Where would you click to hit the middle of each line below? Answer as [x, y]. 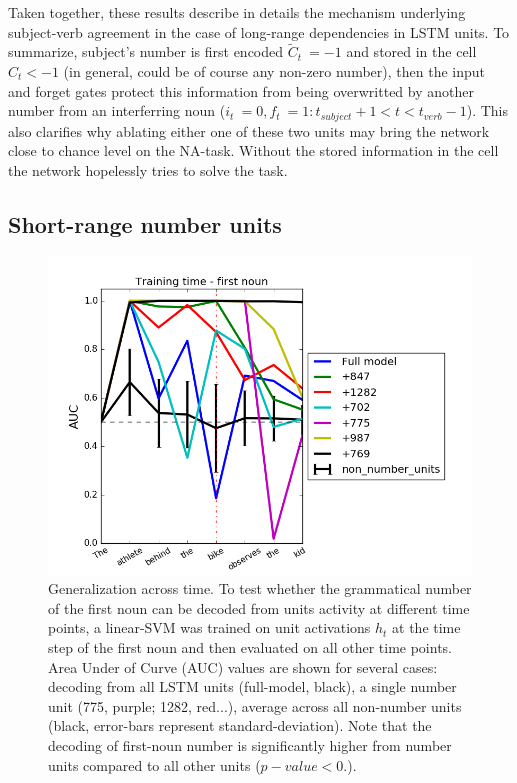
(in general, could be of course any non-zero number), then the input [274, 71]
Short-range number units [145, 223]
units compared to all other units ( [154, 764]
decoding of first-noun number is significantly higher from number [250, 744]
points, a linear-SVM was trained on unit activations [209, 627]
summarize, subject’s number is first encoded [146, 51]
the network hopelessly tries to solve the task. [148, 169]
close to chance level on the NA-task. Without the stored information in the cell [253, 150]
